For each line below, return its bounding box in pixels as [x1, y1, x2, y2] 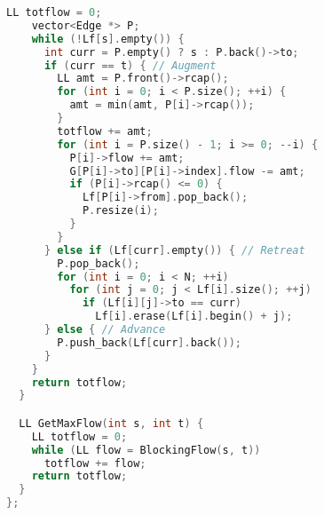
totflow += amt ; [57, 124, 153, 138]
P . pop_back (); [57, 257, 140, 270]
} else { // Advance [43, 323, 166, 336]
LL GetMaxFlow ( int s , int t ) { [19, 416, 204, 430]
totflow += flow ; [43, 456, 146, 470]
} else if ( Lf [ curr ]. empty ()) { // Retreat [43, 243, 305, 257]
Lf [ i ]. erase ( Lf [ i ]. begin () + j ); [95, 310, 293, 323]
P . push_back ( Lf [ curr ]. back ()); [57, 336, 241, 349]
